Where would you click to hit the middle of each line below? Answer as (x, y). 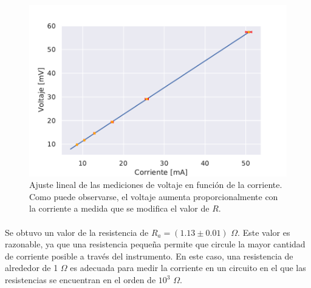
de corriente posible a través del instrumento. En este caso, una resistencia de (149, 256)
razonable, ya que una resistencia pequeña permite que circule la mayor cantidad (155, 244)
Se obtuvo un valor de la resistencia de (77, 232)
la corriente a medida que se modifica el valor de (119, 208)
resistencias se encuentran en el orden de (80, 280)
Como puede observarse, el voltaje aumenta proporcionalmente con (154, 196)
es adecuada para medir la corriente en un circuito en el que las (188, 268)
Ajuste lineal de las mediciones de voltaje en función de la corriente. (156, 185)
